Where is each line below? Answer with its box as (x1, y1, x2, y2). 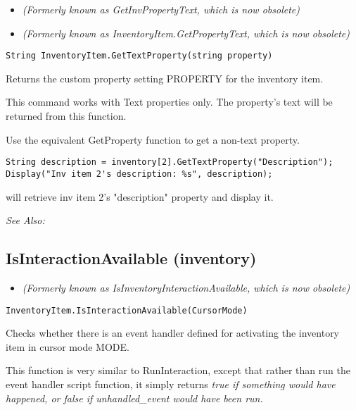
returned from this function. (6, 108, 127, 123)
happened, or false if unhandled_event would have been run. (6, 390, 263, 405)
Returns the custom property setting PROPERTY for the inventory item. (6, 70, 324, 85)
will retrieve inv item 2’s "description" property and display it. (6, 189, 274, 204)
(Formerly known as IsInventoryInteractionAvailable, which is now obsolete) (22, 280, 350, 294)
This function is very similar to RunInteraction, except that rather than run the (6, 363, 350, 378)
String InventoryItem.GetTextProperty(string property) (6, 51, 273, 61)
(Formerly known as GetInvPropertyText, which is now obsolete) (22, 2, 300, 16)
